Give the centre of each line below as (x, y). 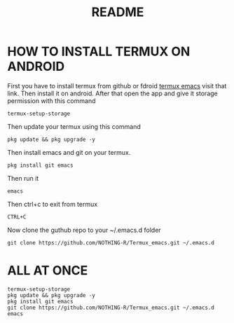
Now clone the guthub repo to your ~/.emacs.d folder (84, 230)
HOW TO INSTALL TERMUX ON (99, 51)
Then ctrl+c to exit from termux (53, 204)
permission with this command (51, 101)
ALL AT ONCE (48, 271)
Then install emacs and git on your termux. (69, 152)
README (118, 12)
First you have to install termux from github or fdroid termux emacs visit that (117, 85)
